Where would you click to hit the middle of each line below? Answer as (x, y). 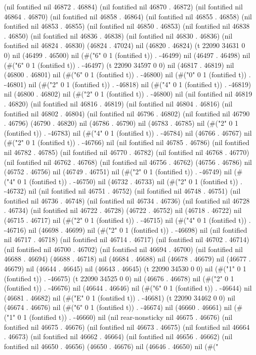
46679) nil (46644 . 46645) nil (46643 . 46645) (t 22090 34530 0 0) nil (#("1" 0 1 (125, 269)
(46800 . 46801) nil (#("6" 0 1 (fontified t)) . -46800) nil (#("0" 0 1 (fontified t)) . (128, 75)
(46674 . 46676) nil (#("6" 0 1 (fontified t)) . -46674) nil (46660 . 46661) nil (118, 307)
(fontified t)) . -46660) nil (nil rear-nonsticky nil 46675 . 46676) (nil (131, 317)
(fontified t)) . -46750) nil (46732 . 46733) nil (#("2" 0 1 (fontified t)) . (136, 181)
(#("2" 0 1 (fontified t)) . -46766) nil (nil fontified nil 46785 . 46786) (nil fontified (127, 142)
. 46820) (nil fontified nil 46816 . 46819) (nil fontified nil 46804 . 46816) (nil (118, 103)
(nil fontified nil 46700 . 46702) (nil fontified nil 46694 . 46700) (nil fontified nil (124, 249)
